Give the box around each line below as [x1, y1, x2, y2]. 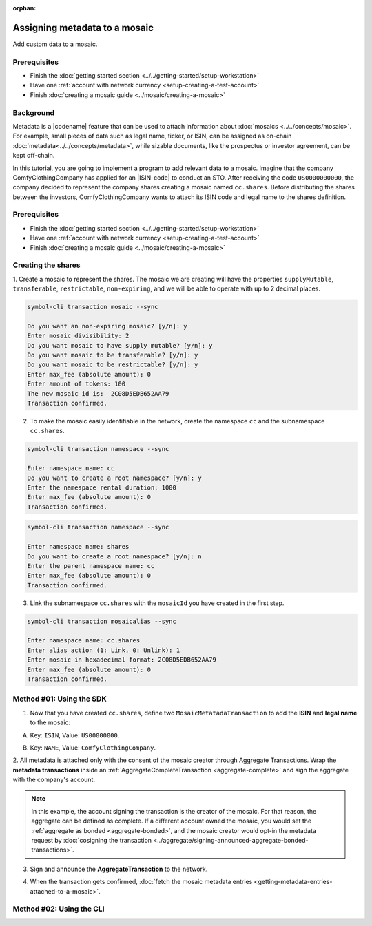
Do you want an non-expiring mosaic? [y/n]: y [27, 322, 187, 330]
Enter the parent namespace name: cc [27, 562, 155, 569]
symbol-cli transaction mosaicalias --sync [27, 617, 177, 625]
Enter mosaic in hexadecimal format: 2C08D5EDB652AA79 [27, 656, 216, 664]
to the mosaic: [30, 718, 71, 726]
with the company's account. [12, 775, 96, 784]
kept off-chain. [12, 151, 55, 160]
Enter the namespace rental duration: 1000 [27, 483, 177, 492]
